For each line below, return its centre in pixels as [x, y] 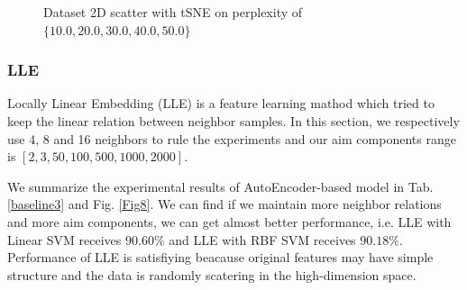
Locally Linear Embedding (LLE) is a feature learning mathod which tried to [221, 103]
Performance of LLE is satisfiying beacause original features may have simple [220, 257]
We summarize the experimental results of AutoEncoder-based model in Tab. [220, 186]
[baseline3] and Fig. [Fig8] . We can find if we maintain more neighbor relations [224, 204]
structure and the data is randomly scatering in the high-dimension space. [212, 274]
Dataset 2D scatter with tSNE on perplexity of [173, 12]
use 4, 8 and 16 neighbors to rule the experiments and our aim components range [232, 138]
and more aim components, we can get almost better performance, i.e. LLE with [229, 221]
